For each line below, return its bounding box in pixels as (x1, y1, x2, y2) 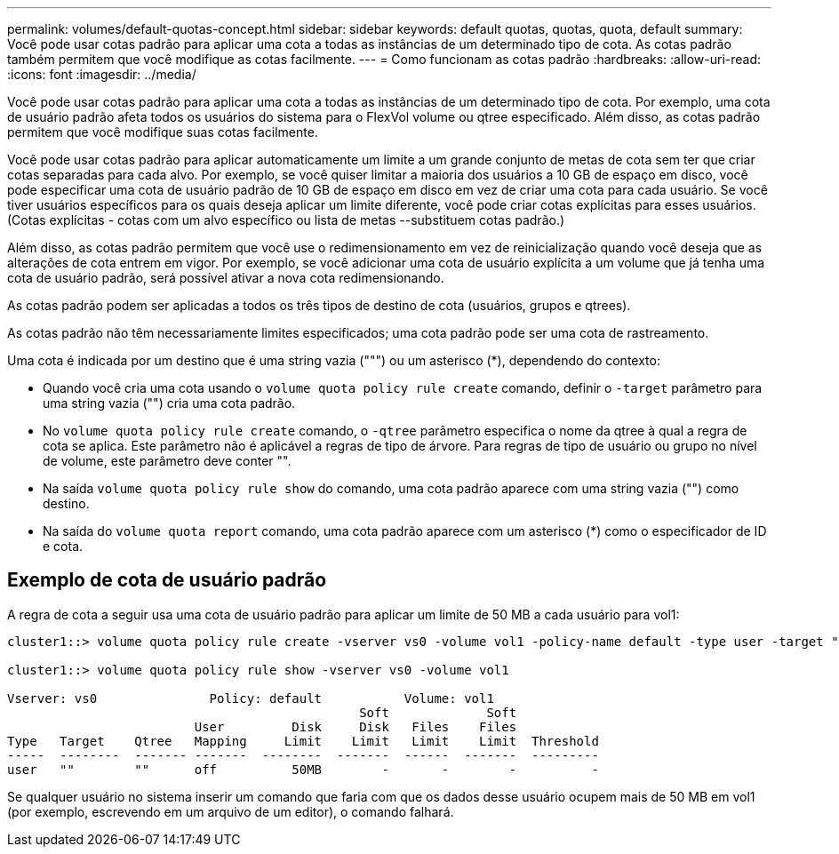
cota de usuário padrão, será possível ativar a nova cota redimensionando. (7, 270, 444, 285)
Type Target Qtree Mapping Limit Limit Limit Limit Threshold (7, 733, 599, 748)
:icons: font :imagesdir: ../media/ (7, 67, 196, 82)
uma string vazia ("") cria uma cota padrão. (43, 395, 296, 411)
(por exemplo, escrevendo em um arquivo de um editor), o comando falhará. (7, 803, 454, 819)
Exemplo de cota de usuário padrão (7, 569, 327, 592)
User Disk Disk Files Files (194, 719, 517, 734)
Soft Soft (359, 705, 517, 720)
